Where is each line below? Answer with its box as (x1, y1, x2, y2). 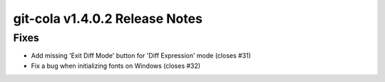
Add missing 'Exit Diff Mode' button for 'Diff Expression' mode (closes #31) (31, 51, 251, 60)
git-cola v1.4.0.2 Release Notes (13, 11, 203, 26)
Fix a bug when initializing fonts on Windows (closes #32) (31, 61, 201, 70)
